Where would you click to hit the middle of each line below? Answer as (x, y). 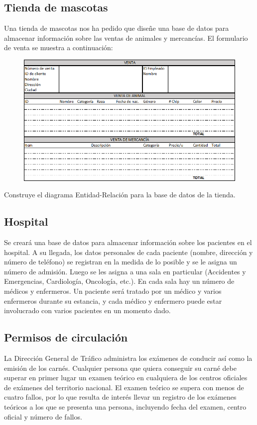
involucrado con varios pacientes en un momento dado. (87, 310)
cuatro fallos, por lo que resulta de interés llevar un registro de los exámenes (120, 397)
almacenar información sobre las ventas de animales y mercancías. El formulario (126, 38)
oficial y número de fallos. (43, 416)
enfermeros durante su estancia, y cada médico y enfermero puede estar (113, 300)
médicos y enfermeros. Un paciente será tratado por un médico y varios (113, 291)
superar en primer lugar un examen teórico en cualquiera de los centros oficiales (126, 378)
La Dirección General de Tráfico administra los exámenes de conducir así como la (128, 358)
